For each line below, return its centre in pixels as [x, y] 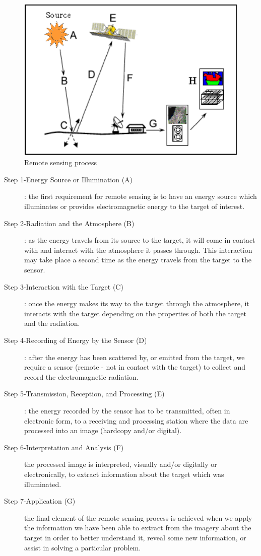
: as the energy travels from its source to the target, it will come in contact [140, 240]
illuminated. [43, 484]
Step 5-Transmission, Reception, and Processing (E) [84, 394]
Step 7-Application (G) [40, 501]
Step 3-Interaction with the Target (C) [64, 286]
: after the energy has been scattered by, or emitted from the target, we [135, 357]
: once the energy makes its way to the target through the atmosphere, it [137, 303]
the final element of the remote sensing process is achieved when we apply [138, 517]
